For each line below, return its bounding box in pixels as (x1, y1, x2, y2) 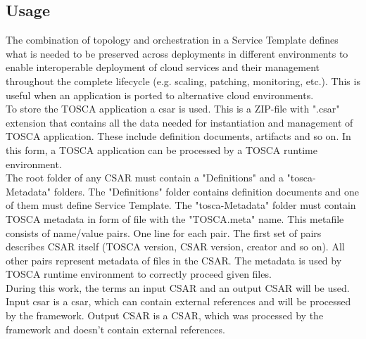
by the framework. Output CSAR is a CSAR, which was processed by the (6, 308, 324, 323)
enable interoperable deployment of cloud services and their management (6, 60, 320, 75)
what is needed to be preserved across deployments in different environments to (6, 46, 348, 60)
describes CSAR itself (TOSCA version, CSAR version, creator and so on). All (6, 239, 345, 254)
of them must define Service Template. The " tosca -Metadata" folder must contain (6, 198, 356, 212)
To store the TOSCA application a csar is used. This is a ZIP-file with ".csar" (6, 101, 340, 116)
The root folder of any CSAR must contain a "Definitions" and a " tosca (6, 170, 313, 185)
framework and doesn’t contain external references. (6, 321, 225, 336)
